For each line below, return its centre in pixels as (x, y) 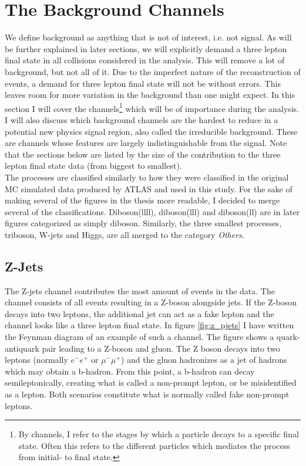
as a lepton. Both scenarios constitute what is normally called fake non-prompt (147, 394)
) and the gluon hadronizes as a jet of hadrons (204, 360)
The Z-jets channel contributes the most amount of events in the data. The (140, 290)
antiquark (22, 348)
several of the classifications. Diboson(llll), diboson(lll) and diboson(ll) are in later (152, 211)
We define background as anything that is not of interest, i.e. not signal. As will (148, 37)
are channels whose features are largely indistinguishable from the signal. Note (146, 143)
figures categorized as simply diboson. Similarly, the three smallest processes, (143, 223)
